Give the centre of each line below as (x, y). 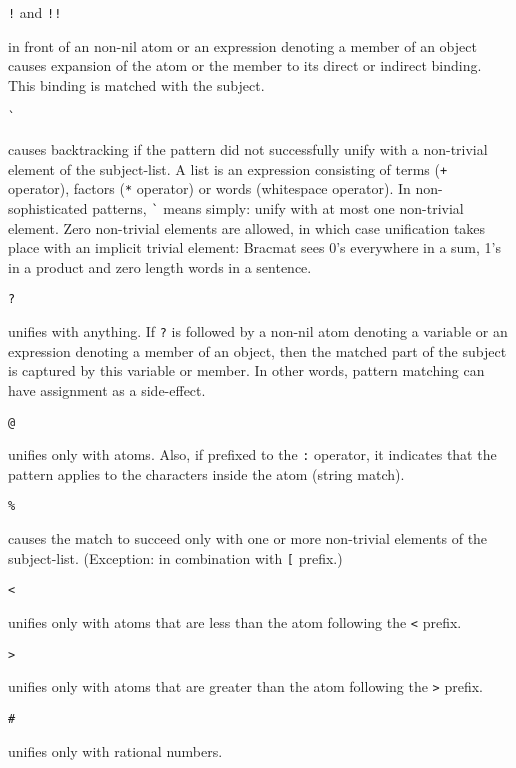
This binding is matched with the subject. (136, 84)
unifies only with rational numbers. (115, 750)
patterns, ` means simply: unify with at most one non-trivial (278, 208)
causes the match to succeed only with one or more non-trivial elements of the (248, 538)
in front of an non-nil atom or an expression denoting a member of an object (242, 45)
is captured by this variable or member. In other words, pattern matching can (246, 370)
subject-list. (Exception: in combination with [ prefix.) (175, 557)
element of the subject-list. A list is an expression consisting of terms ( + (228, 168)
